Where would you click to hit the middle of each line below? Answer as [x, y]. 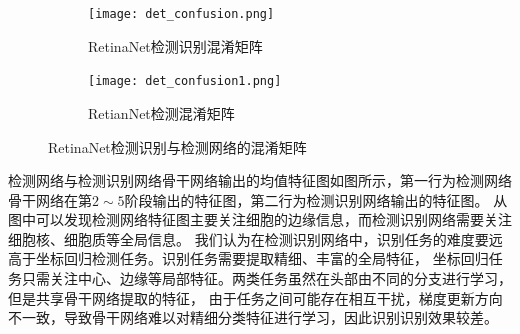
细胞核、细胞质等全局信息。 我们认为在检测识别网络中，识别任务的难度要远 [255, 238]
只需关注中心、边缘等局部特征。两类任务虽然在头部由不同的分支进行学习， [266, 278]
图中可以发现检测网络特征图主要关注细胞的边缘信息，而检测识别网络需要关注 [260, 219]
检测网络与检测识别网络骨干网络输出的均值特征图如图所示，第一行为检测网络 [260, 180]
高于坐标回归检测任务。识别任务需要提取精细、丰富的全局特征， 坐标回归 [248, 258]
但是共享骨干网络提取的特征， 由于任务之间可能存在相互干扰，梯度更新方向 [255, 297]
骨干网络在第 [50, 199]
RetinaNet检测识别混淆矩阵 [175, 45]
